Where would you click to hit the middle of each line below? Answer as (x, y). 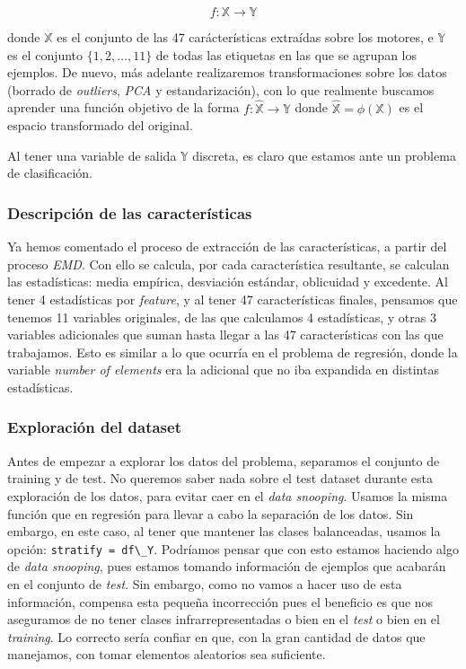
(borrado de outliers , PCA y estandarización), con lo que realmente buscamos (221, 89)
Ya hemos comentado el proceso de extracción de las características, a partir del (227, 246)
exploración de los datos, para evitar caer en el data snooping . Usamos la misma (228, 495)
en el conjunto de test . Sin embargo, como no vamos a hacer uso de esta (205, 583)
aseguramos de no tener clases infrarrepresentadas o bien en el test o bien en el (224, 619)
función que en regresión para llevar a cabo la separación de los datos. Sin (211, 513)
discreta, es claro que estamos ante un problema (324, 155)
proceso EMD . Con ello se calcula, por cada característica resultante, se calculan (229, 264)
